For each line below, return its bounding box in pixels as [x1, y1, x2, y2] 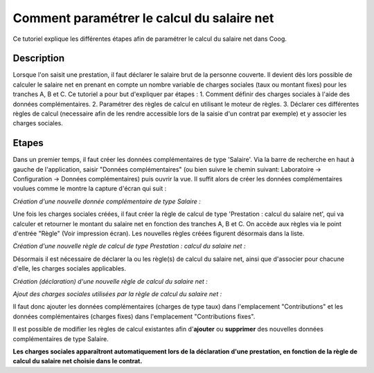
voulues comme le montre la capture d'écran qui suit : [12, 184, 167, 193]
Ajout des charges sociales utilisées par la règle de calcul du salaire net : [12, 290, 222, 298]
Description [12, 53, 65, 64]
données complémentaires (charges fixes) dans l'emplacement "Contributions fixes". [12, 312, 256, 320]
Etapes [12, 137, 44, 149]
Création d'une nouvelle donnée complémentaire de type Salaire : [12, 197, 201, 206]
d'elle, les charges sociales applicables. [12, 264, 127, 273]
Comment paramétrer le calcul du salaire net [12, 10, 274, 26]
